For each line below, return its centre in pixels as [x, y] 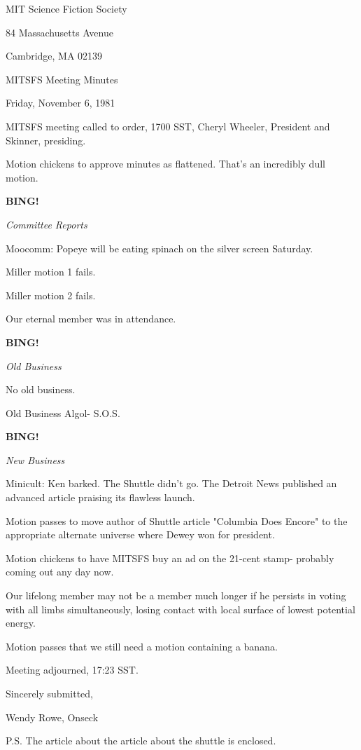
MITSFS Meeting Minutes [62, 79]
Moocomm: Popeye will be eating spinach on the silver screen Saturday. [160, 248]
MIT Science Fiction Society [66, 8]
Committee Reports [47, 224]
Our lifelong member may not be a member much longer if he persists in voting [176, 595]
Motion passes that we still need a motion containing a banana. [142, 646]
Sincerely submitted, [49, 693]
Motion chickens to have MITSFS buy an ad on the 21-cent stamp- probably [170, 558]
